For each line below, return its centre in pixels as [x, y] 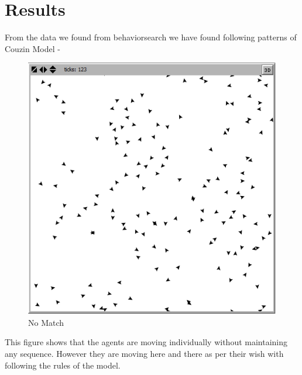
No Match [46, 322]
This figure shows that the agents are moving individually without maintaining [146, 342]
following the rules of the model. [63, 365]
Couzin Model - [32, 48]
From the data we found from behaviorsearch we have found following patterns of [151, 37]
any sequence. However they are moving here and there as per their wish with [144, 353]
